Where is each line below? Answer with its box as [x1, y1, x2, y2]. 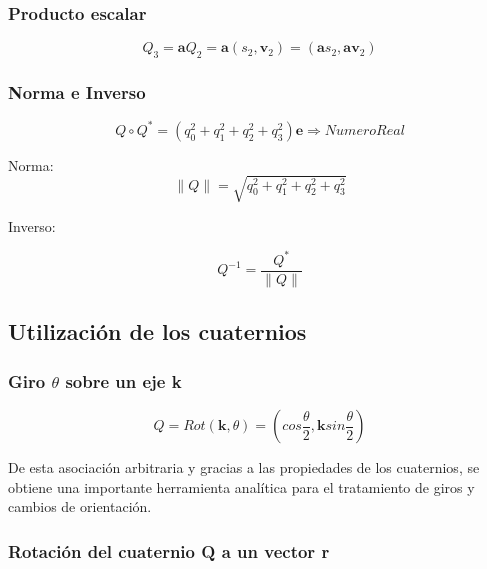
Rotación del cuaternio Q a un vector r [8, 538, 330, 563]
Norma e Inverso [8, 79, 146, 104]
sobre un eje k [65, 368, 182, 393]
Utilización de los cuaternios [8, 316, 307, 347]
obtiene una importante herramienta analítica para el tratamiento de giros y [8, 476, 475, 497]
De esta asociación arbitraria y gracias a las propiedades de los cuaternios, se [8, 457, 480, 478]
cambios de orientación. [8, 496, 152, 517]
